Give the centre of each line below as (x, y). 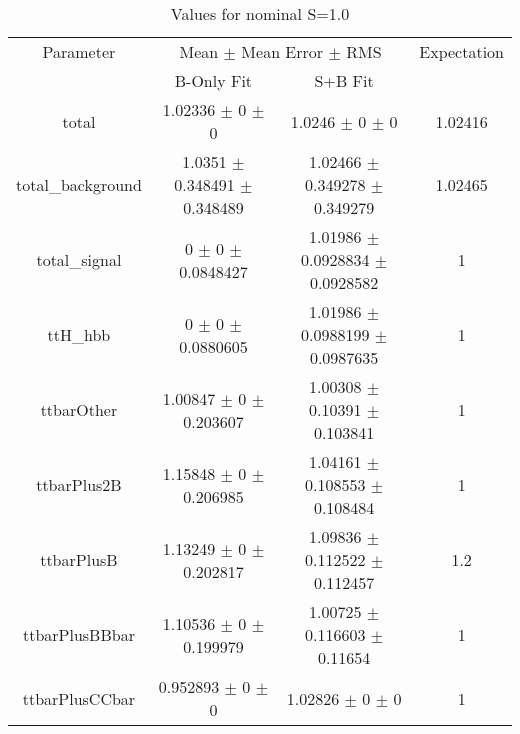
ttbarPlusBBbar (78, 634)
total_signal (79, 259)
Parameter (79, 51)
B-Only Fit (213, 80)
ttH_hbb (79, 334)
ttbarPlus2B (79, 484)
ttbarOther (79, 409)
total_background (79, 184)
